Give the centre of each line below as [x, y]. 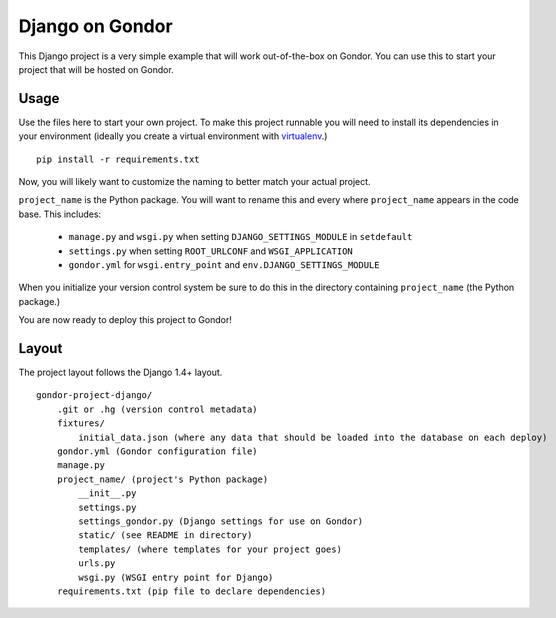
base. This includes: [60, 214]
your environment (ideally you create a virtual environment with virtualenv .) [173, 136]
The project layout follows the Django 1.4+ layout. [120, 372]
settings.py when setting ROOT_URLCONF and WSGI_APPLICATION [211, 251]
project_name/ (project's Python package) [162, 479]
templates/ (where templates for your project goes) [210, 549]
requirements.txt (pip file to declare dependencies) [191, 591]
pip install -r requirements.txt [118, 159]
